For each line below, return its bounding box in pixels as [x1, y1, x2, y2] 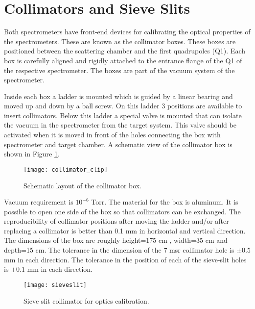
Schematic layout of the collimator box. [23, 180, 142, 190]
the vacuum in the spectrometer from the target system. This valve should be [4, 120, 236, 130]
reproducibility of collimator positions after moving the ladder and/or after [4, 216, 229, 226]
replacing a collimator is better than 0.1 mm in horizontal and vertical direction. [4, 225, 246, 235]
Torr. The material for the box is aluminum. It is [91, 197, 238, 207]
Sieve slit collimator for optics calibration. [23, 295, 149, 306]
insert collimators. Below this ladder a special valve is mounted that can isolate [4, 110, 242, 120]
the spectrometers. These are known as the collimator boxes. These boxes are [4, 36, 236, 46]
